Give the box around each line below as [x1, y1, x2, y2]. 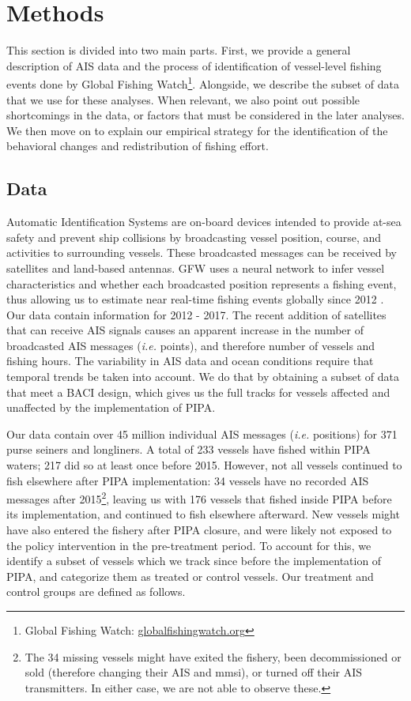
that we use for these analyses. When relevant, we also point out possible [6, 91, 360, 107]
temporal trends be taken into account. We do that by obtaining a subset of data [6, 368, 399, 385]
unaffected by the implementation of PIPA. [6, 399, 216, 416]
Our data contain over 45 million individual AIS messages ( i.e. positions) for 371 [6, 425, 398, 442]
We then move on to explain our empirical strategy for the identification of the [6, 122, 388, 138]
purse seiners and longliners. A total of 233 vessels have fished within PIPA [6, 441, 371, 458]
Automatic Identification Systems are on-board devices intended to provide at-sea [6, 213, 402, 230]
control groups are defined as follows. [6, 583, 186, 600]
